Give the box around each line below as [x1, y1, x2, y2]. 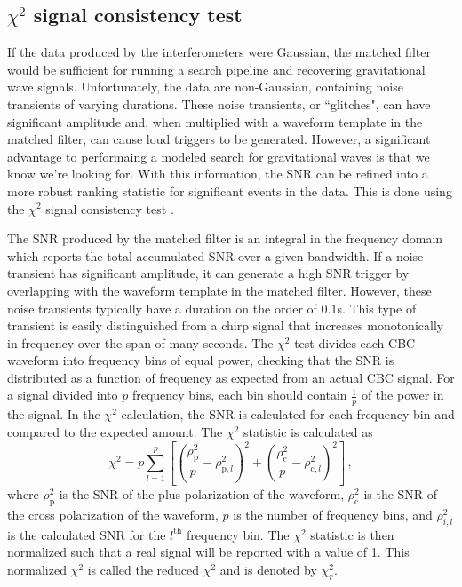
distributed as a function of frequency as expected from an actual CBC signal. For [7, 368, 455, 386]
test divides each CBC [294, 333, 416, 352]
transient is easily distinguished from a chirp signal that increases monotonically [7, 316, 444, 335]
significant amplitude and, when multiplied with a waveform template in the [7, 112, 423, 131]
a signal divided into [7, 385, 118, 404]
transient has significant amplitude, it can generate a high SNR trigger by [7, 264, 410, 282]
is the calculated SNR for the [7, 525, 166, 543]
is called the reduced [87, 559, 200, 578]
